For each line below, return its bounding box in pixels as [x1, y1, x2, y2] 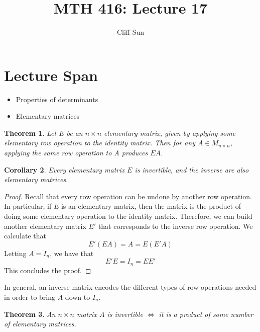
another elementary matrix [4, 220, 86, 231]
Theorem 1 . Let [4, 127, 57, 138]
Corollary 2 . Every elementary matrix [4, 164, 125, 175]
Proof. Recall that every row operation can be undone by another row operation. [4, 191, 252, 201]
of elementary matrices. [4, 318, 76, 329]
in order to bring [4, 292, 56, 302]
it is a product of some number [159, 308, 253, 319]
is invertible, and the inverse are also [135, 164, 249, 175]
